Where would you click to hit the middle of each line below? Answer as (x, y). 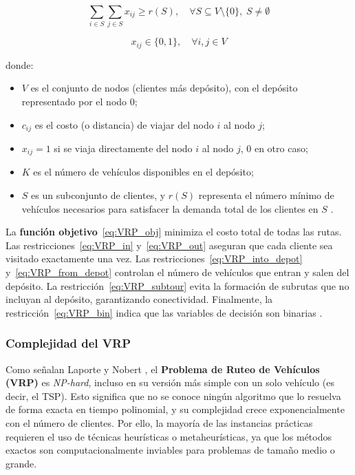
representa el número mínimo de (266, 195)
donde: (20, 64)
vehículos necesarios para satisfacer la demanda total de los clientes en (170, 208)
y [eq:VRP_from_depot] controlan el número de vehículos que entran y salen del (177, 272)
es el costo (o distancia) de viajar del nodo (124, 124)
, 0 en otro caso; (274, 148)
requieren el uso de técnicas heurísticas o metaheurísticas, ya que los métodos (169, 436)
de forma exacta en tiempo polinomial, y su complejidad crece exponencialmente (175, 409)
